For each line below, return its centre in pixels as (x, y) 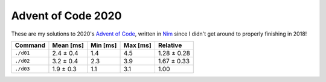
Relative (170, 45)
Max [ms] (137, 45)
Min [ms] (104, 45)
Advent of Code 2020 (66, 16)
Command (30, 45)
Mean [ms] (68, 45)
